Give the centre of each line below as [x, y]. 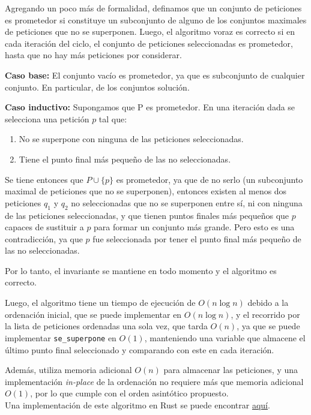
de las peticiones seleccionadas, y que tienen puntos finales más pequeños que [147, 215]
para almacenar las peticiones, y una [231, 370]
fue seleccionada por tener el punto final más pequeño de [197, 238]
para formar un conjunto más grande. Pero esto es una [194, 227]
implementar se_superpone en [61, 337]
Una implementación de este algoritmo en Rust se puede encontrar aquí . [137, 405]
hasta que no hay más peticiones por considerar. [93, 55]
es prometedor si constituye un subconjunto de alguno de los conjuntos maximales [156, 19]
